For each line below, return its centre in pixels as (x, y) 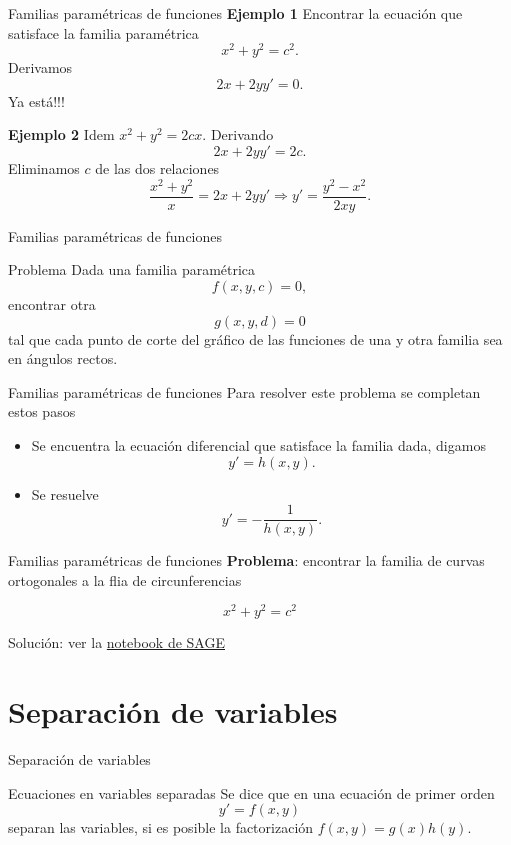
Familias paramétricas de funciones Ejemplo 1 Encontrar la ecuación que (235, 13)
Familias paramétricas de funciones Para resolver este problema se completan (244, 391)
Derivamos (40, 67)
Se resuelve (65, 493)
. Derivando (238, 134)
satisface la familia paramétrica (103, 32)
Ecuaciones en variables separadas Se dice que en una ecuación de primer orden (251, 792)
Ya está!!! (36, 100)
